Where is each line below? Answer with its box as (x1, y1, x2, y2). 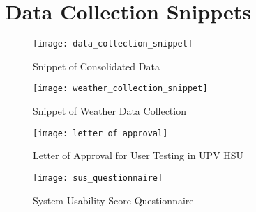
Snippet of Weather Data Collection (33, 104, 186, 118)
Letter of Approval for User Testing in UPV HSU (33, 148, 244, 163)
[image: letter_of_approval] (33, 128, 168, 138)
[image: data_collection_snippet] (33, 39, 193, 49)
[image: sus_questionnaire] (33, 172, 163, 183)
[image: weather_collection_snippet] (33, 83, 208, 94)
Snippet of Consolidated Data (33, 58, 160, 73)
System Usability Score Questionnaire (33, 193, 194, 207)
